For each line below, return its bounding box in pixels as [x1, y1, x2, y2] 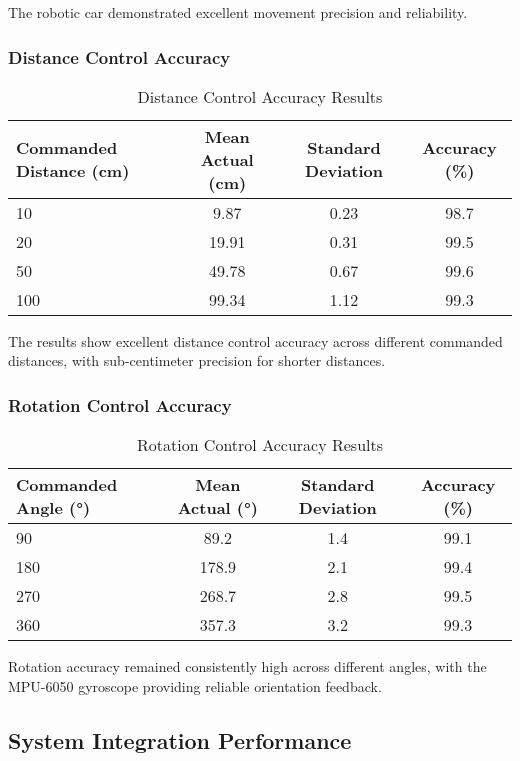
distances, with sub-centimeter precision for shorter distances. [8, 350, 386, 371]
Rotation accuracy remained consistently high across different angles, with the [8, 656, 487, 677]
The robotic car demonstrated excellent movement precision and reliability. [8, 2, 468, 22]
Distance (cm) [16, 159, 130, 183]
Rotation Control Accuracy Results [136, 433, 384, 457]
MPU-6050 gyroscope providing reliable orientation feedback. [8, 675, 382, 696]
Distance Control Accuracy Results [137, 84, 383, 108]
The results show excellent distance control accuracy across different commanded [8, 330, 503, 351]
